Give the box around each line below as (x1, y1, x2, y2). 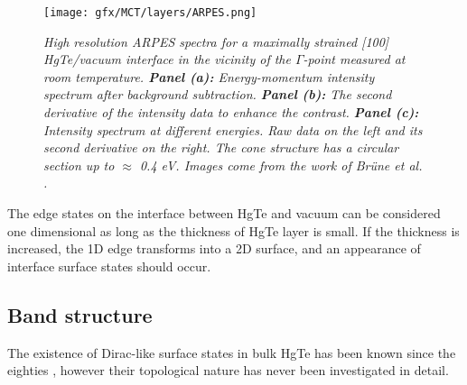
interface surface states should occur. (7, 256, 211, 275)
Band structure (7, 300, 153, 328)
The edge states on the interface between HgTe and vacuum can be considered (7, 204, 441, 222)
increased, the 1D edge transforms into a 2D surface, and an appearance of (7, 239, 421, 258)
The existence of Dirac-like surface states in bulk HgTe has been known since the (7, 343, 456, 362)
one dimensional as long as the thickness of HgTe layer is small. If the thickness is (7, 221, 460, 240)
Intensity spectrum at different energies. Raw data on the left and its (43, 120, 423, 139)
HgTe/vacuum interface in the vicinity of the (43, 50, 291, 69)
